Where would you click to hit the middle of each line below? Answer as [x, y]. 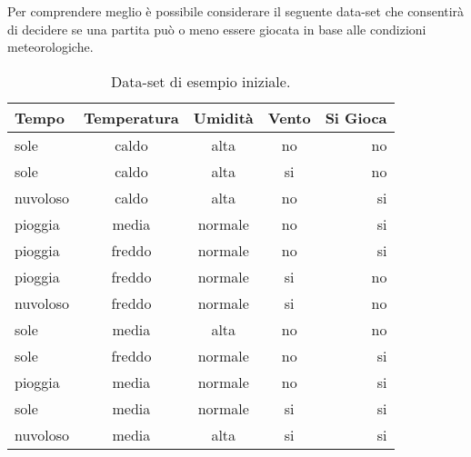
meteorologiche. [50, 47]
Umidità [223, 117]
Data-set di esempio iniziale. [201, 81]
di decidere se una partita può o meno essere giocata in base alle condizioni [217, 29]
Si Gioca [356, 117]
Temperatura [131, 117]
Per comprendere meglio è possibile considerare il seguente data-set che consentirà [236, 11]
